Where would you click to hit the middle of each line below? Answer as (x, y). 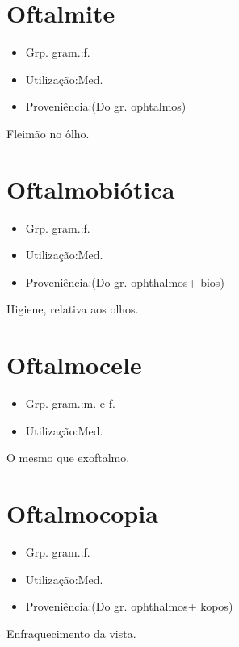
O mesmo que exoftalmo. (68, 458)
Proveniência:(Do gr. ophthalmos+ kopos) (129, 606)
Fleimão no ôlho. (48, 133)
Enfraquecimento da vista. (71, 633)
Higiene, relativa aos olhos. (73, 309)
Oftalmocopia (82, 513)
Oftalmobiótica (91, 189)
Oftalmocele (74, 365)
